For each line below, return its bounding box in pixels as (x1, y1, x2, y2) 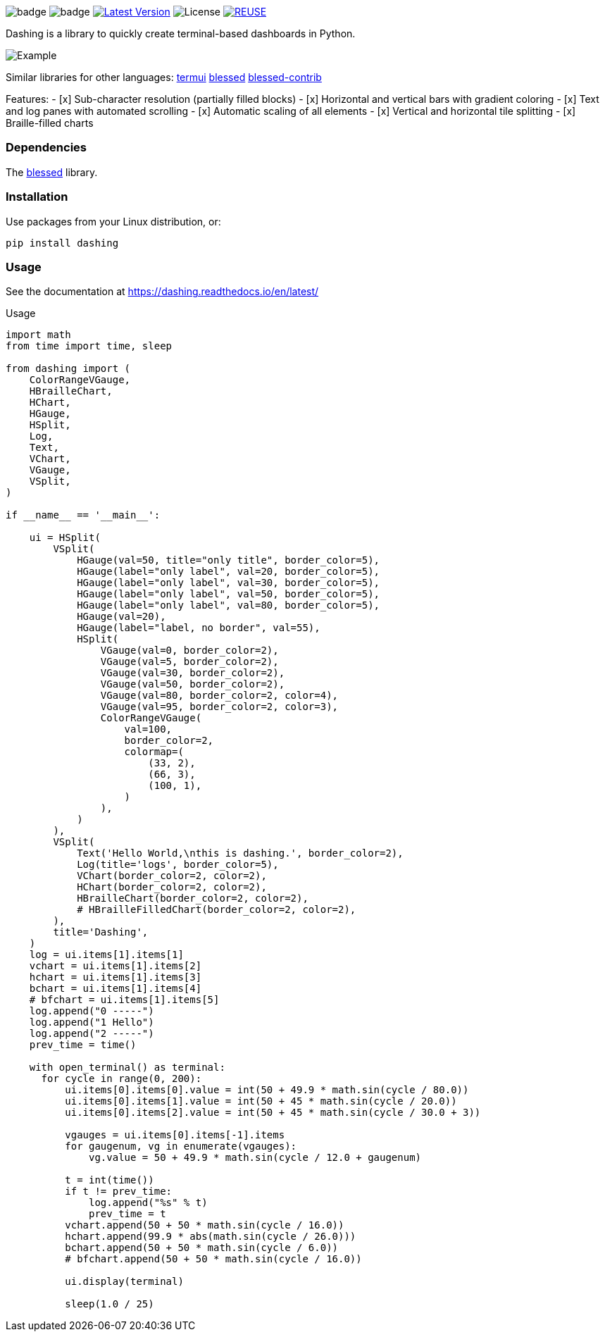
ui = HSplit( (29, 532, 101, 544)
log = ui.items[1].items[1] (29, 949, 184, 961)
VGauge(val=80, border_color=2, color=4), (100, 690, 339, 702)
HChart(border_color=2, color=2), (77, 881, 267, 893)
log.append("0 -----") (29, 1005, 154, 1017)
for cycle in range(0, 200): (41, 1073, 202, 1085)
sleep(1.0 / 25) (65, 1298, 154, 1310)
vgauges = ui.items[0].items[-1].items (65, 1129, 285, 1141)
